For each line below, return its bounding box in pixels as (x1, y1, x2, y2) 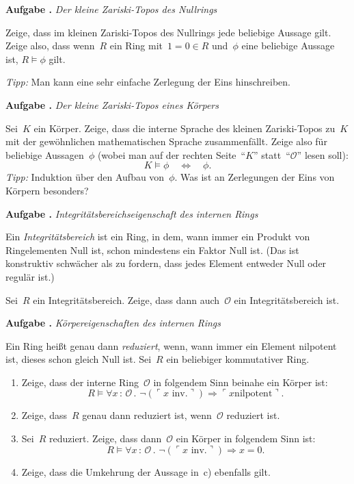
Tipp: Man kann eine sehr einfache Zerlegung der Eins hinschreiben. (5, 75, 290, 89)
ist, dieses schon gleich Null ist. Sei (5, 352, 152, 366)
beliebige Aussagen (5, 147, 84, 162)
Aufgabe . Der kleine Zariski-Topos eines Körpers (5, 97, 219, 112)
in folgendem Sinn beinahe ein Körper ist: (153, 374, 328, 389)
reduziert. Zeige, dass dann (49, 431, 162, 446)
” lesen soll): (297, 147, 349, 162)
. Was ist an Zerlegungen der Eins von (174, 170, 335, 184)
